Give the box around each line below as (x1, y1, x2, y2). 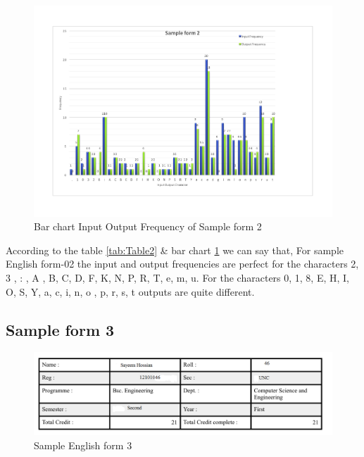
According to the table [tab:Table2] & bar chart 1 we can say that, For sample (6, 242, 344, 257)
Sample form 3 (6, 318, 115, 340)
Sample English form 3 (34, 437, 132, 452)
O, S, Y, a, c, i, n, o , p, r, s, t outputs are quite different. (6, 284, 255, 299)
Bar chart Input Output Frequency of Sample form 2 (34, 219, 262, 234)
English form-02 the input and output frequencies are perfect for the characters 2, (6, 256, 359, 271)
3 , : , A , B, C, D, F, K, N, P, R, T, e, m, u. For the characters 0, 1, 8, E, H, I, (6, 270, 350, 285)
